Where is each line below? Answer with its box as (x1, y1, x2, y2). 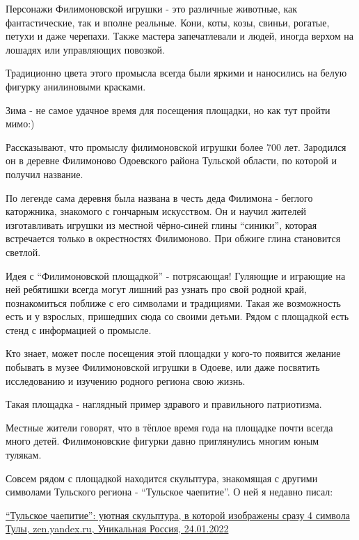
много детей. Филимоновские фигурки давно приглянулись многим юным (6, 434, 319, 448)
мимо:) (6, 116, 35, 131)
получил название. (6, 166, 83, 181)
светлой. (6, 244, 41, 259)
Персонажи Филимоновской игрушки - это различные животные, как (6, 1, 298, 15)
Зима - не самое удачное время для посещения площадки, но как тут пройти (6, 102, 330, 117)
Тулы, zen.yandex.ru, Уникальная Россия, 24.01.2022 (6, 521, 229, 536)
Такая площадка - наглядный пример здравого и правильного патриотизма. (6, 397, 322, 411)
